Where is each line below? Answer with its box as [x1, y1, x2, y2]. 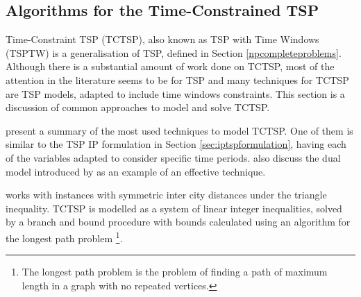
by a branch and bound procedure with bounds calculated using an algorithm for [6, 214, 351, 229]
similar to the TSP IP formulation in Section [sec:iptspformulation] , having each [6, 137, 346, 151]
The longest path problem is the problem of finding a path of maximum [22, 264, 328, 279]
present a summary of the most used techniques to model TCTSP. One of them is [6, 123, 353, 137]
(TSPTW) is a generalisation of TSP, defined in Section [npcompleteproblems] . [6, 45, 342, 60]
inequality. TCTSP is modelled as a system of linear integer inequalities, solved [6, 201, 342, 215]
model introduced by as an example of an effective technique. [6, 164, 266, 178]
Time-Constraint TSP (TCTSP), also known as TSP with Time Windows [6, 32, 319, 46]
